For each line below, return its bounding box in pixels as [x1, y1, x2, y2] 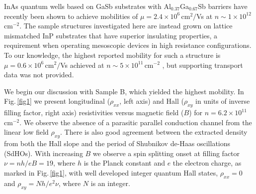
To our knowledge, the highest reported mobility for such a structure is [4, 49, 221, 60]
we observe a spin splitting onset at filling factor [92, 148, 240, 158]
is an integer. [90, 178, 130, 188]
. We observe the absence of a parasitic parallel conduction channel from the [19, 117, 252, 127]
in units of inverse [195, 96, 250, 106]
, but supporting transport [162, 59, 243, 70]
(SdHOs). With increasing [4, 148, 83, 158]
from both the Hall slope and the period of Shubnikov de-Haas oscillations [4, 138, 231, 149]
